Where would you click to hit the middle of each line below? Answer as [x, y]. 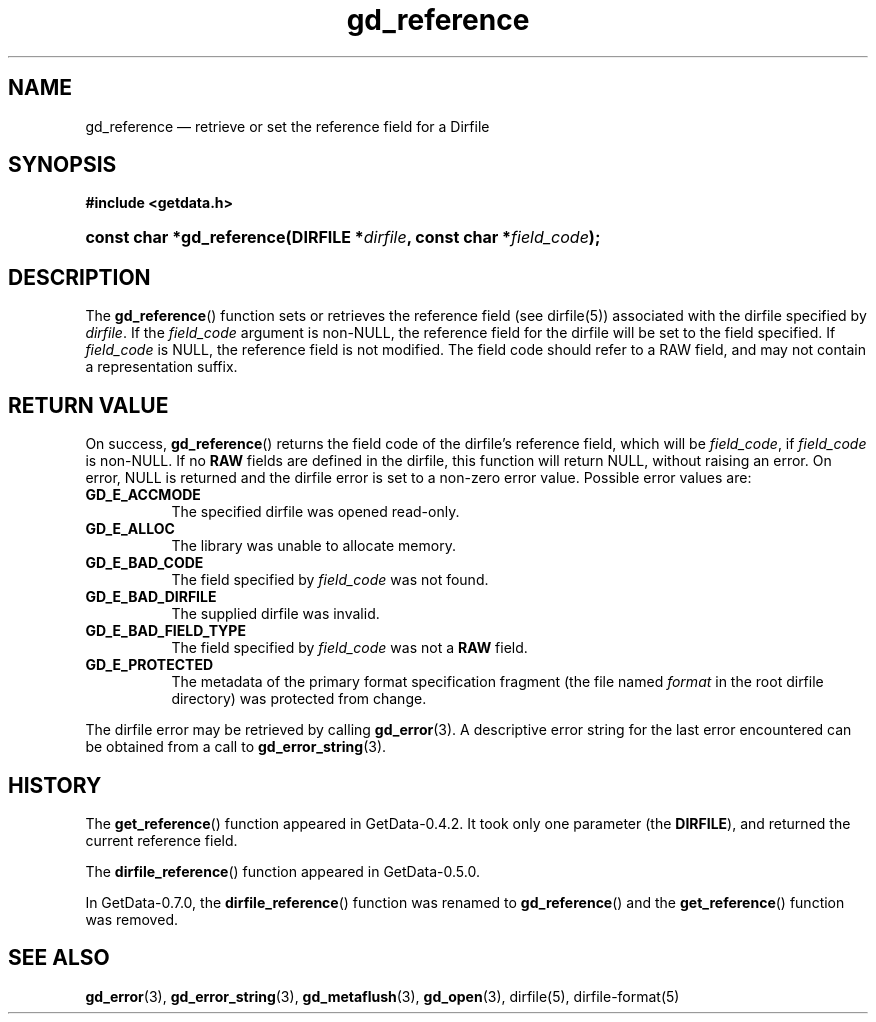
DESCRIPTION [79, 277]
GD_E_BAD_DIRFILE [151, 597]
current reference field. [161, 840]
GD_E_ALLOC [130, 529]
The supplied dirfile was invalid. [275, 614]
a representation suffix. [161, 367]
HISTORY [55, 785]
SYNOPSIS [62, 165]
